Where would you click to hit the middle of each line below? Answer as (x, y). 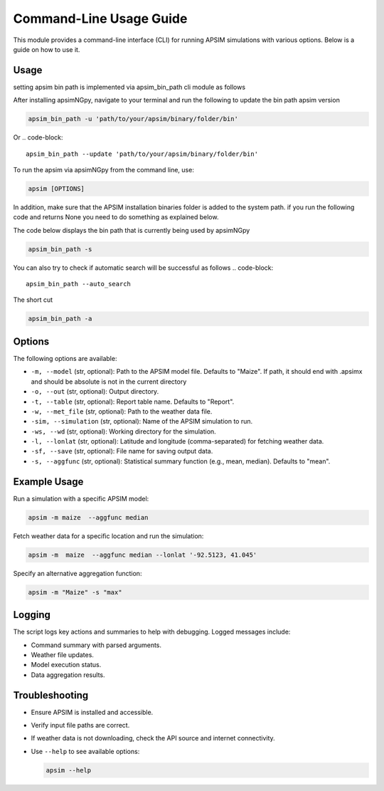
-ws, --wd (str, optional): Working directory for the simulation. (123, 431)
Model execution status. (66, 665)
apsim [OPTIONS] (57, 188)
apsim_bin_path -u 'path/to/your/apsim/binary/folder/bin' (133, 119)
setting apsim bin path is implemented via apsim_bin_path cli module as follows (129, 87)
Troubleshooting (51, 695)
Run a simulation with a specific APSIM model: (81, 498)
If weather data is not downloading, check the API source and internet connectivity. (153, 738)
